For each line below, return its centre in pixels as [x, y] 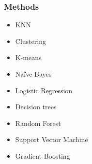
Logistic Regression [44, 90]
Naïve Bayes [33, 74]
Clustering [31, 41]
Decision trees [36, 107]
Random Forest [38, 123]
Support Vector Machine [52, 139]
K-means [28, 57]
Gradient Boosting [43, 155]
